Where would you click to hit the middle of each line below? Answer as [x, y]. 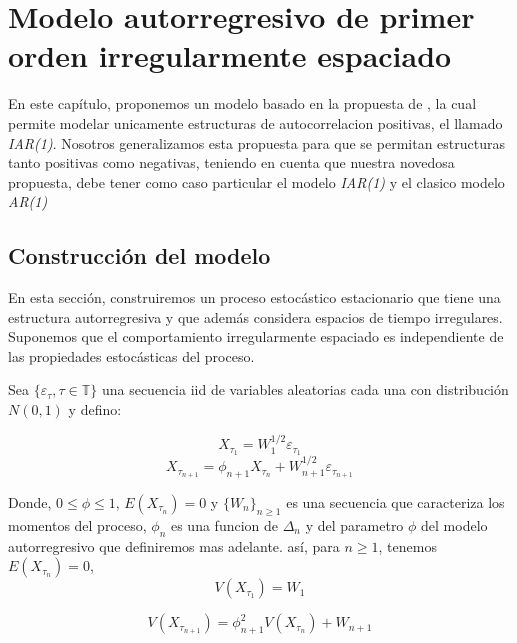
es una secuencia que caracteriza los [395, 501]
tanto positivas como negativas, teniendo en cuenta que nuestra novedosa [231, 162]
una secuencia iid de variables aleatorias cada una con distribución [305, 389]
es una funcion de [224, 524]
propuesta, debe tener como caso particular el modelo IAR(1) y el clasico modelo [256, 181]
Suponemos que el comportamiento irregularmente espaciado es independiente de [256, 336]
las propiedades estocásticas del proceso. [131, 355]
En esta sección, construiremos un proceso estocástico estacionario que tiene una [254, 297]
